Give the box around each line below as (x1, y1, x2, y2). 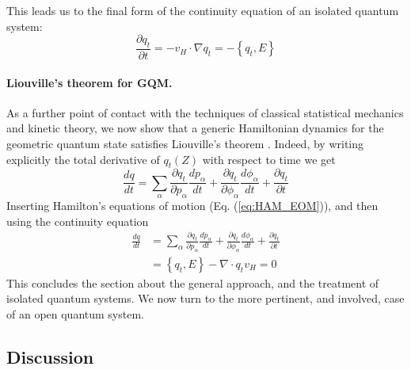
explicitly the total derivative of (6, 151, 160, 167)
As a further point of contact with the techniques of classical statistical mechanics (6, 104, 404, 120)
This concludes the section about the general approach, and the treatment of (6, 274, 379, 291)
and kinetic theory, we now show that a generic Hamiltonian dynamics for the (6, 120, 384, 136)
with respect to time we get (202, 151, 336, 167)
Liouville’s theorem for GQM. (6, 74, 173, 90)
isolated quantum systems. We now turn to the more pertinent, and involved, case (6, 290, 405, 307)
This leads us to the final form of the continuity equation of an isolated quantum (6, 2, 399, 18)
